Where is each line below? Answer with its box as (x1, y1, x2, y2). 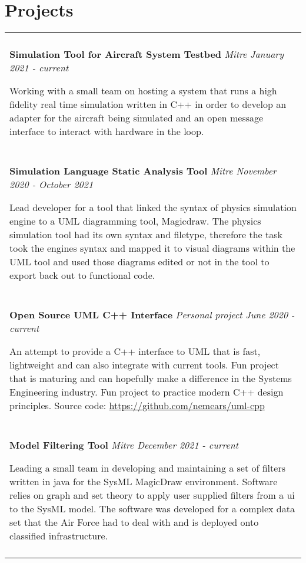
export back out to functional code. (9, 268, 155, 282)
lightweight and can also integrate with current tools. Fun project (9, 358, 279, 372)
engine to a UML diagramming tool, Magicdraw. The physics (9, 214, 261, 228)
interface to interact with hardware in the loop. (9, 124, 204, 139)
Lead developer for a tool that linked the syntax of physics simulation (9, 200, 297, 215)
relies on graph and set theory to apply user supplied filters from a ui (9, 488, 295, 502)
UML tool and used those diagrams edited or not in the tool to (9, 255, 270, 269)
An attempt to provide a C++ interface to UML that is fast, (9, 344, 261, 358)
